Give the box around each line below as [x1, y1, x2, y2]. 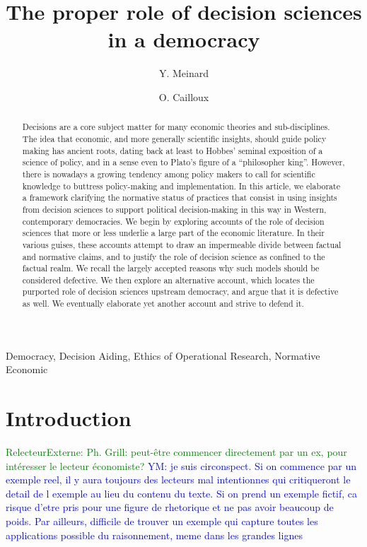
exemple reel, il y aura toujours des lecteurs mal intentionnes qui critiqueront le [6, 472, 351, 487]
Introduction [6, 404, 132, 433]
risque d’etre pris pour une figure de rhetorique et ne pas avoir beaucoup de [6, 500, 334, 514]
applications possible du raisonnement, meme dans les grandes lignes [6, 527, 303, 542]
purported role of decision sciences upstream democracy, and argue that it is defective [22, 286, 339, 298]
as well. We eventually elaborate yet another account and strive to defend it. [22, 298, 304, 310]
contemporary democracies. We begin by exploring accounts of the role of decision [22, 215, 325, 227]
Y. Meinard [158, 66, 209, 81]
